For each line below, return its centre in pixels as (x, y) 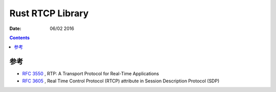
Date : (15, 28)
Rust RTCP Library (49, 13)
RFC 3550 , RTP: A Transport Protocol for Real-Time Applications (91, 74)
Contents (20, 38)
